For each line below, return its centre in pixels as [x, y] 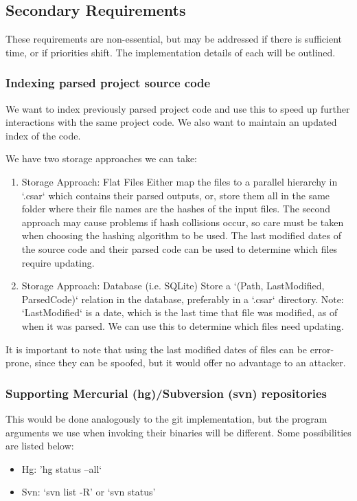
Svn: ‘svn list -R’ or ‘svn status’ [89, 492]
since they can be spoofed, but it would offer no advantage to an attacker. [190, 363]
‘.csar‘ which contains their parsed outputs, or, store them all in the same [176, 195]
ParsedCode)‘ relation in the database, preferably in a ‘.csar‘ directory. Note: [183, 299]
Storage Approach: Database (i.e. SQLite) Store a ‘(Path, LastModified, [173, 286]
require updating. [58, 262]
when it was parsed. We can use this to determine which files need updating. [183, 325]
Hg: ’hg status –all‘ [62, 468]
